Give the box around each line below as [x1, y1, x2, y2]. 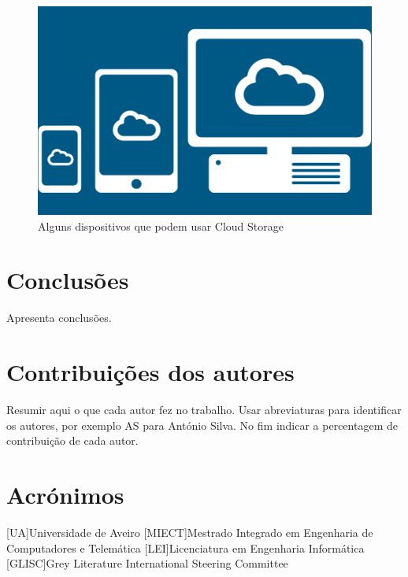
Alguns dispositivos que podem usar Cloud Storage [38, 217, 284, 234]
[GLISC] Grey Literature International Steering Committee [6, 555, 288, 571]
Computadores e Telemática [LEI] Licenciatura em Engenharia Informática [6, 539, 365, 556]
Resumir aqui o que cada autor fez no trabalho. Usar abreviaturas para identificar [6, 401, 402, 418]
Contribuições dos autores [6, 356, 295, 388]
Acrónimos [6, 479, 124, 510]
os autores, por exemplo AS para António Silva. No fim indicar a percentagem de [6, 416, 398, 433]
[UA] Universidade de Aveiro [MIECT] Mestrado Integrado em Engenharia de [6, 523, 373, 540]
